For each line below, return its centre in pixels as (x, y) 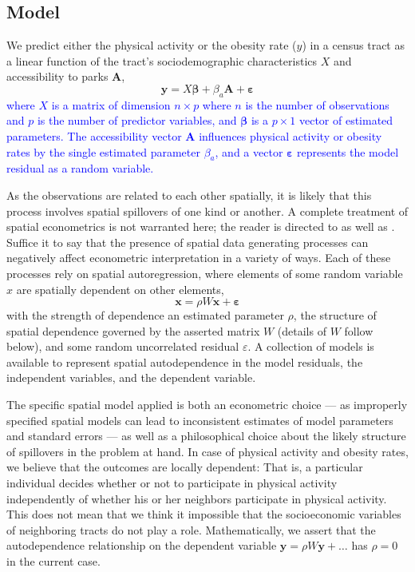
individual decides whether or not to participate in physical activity (172, 483)
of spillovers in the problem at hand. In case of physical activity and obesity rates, (207, 451)
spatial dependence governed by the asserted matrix (133, 330)
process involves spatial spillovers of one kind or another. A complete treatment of (207, 211)
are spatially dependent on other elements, (120, 289)
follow (359, 330)
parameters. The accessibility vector (94, 135)
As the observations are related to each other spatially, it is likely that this (189, 195)
